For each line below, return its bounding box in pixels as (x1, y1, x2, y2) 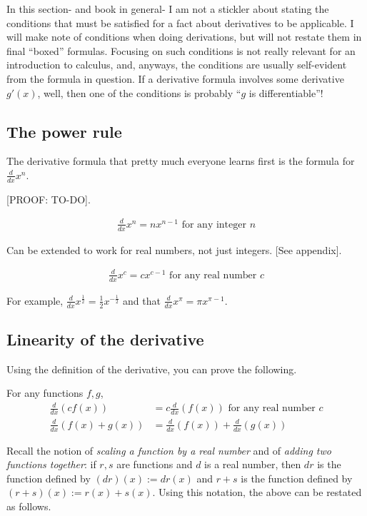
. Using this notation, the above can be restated (152, 485, 362, 500)
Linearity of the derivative (6, 328, 204, 350)
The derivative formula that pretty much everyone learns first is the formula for (6, 153, 355, 168)
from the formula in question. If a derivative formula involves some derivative (6, 71, 344, 86)
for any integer (181, 219, 246, 230)
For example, (6, 293, 64, 308)
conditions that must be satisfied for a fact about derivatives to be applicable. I (6, 15, 354, 30)
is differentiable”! (248, 85, 323, 100)
